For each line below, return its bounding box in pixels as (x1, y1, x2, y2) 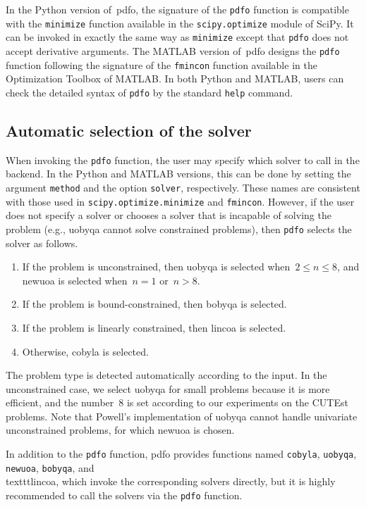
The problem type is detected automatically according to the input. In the (6, 368, 327, 382)
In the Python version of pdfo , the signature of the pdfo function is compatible (6, 2, 349, 16)
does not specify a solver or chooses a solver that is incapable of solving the (6, 208, 331, 223)
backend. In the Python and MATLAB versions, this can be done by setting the (6, 166, 351, 181)
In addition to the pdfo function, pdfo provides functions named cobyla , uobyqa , (6, 446, 357, 461)
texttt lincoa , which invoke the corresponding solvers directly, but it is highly (6, 474, 336, 489)
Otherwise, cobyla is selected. (22, 344, 149, 358)
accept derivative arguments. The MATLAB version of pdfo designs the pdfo (6, 43, 340, 58)
